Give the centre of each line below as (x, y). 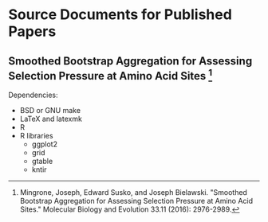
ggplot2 (45, 144)
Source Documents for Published (120, 15)
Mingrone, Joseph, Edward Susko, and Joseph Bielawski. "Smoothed (133, 192)
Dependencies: (33, 95)
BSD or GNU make (50, 110)
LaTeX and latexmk (51, 119)
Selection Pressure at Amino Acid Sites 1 (110, 74)
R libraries (36, 136)
